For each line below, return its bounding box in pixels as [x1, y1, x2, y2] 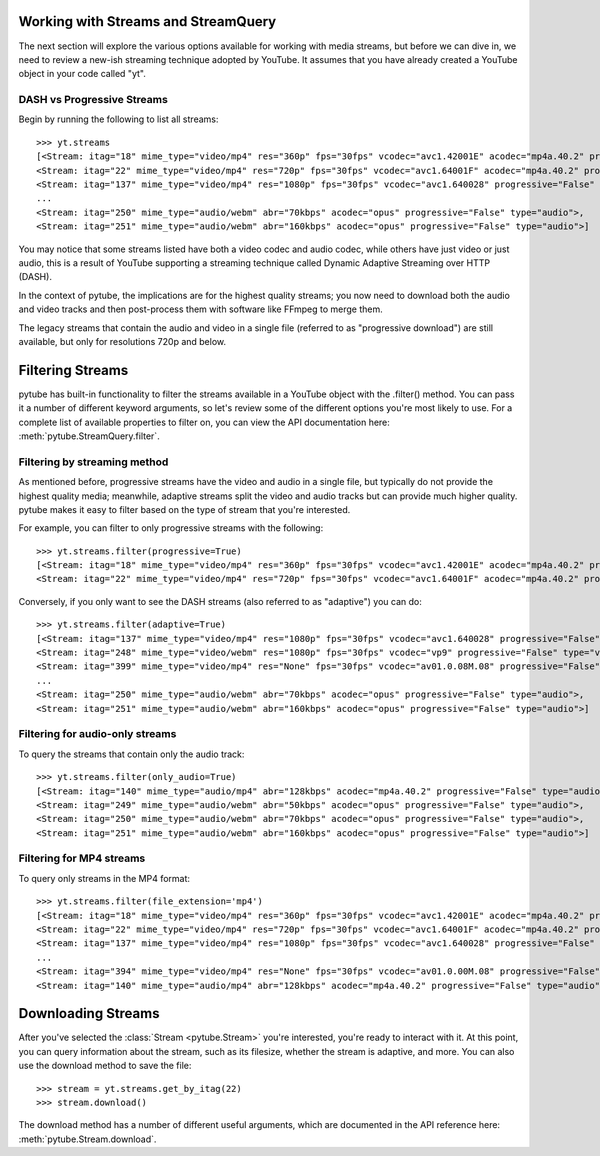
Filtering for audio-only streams [18, 727, 177, 741]
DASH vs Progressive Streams [18, 93, 169, 107]
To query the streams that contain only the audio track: [18, 748, 245, 760]
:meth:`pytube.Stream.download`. [18, 1133, 157, 1145]
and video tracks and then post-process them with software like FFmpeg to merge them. [18, 303, 384, 315]
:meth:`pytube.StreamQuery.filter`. [18, 430, 160, 442]
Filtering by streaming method [18, 455, 169, 469]
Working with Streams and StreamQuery [18, 13, 277, 30]
